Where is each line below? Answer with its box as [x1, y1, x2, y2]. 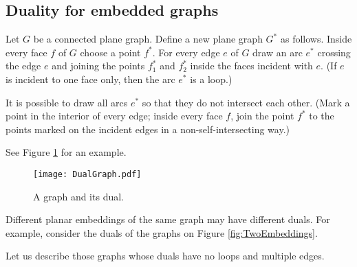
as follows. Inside [280, 32, 352, 46]
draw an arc [252, 45, 303, 59]
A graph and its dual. [33, 189, 124, 203]
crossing [317, 45, 351, 59]
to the [309, 108, 334, 123]
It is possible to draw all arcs [6, 95, 128, 109]
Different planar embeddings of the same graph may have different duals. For [6, 212, 330, 227]
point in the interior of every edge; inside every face [6, 108, 223, 123]
